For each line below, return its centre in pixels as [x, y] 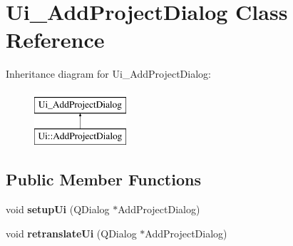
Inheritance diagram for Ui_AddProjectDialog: [108, 74]
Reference [55, 40]
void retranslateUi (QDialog [71, 233]
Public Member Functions [103, 179]
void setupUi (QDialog [58, 209]
